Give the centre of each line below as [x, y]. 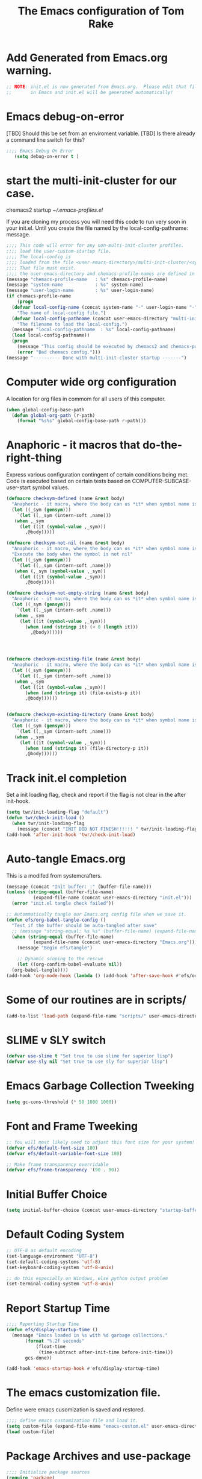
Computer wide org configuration [91, 382]
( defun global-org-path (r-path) [54, 415]
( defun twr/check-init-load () [45, 818]
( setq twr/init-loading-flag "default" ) [58, 812]
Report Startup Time [58, 1308]
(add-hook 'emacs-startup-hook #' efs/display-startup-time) [83, 1369]
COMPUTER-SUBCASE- [162, 481]
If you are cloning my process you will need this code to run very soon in [96, 222]
